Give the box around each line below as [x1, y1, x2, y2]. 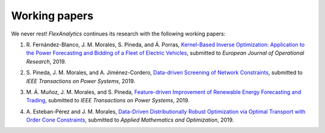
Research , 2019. [26, 58, 66, 65]
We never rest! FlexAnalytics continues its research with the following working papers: [11, 30, 226, 37]
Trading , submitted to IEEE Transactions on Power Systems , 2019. [26, 97, 190, 104]
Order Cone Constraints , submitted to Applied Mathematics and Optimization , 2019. [26, 116, 234, 123]
